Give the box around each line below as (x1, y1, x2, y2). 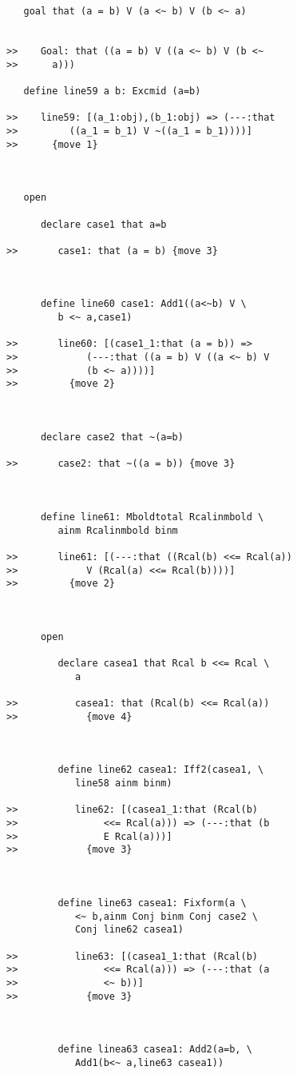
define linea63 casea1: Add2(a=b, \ (57, 1044, 252, 1056)
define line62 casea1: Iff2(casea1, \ (57, 764, 264, 776)
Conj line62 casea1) (74, 924, 184, 936)
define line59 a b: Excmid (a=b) (23, 85, 201, 97)
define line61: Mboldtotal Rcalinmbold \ (40, 511, 264, 523)
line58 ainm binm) (74, 778, 172, 790)
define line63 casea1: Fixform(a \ (57, 897, 247, 909)
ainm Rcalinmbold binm (57, 524, 178, 536)
